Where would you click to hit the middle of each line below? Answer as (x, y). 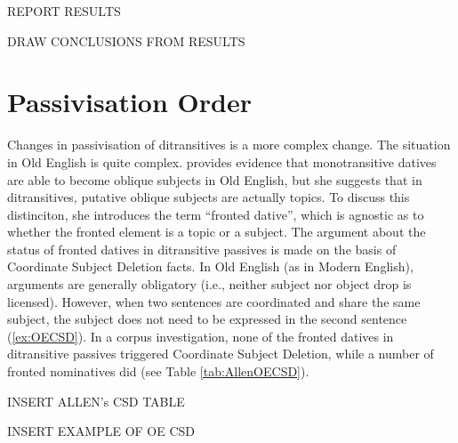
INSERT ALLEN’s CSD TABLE (96, 401)
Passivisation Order (129, 102)
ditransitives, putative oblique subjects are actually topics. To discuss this (209, 197)
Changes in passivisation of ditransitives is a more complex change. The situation (229, 145)
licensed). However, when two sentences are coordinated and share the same (214, 301)
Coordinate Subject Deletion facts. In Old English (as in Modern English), (210, 266)
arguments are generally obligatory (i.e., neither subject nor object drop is (209, 284)
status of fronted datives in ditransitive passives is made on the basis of (202, 249)
